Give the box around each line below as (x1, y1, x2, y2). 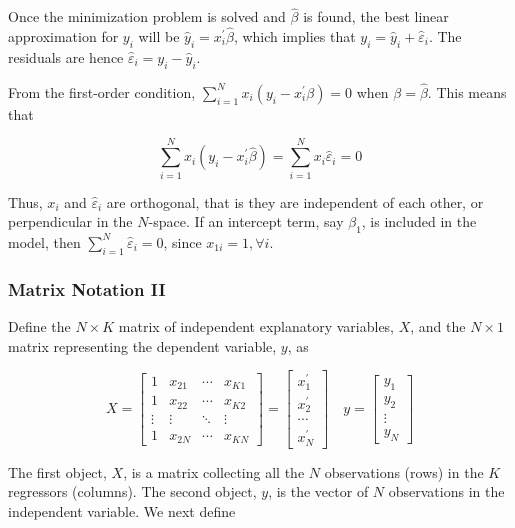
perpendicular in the (8, 211, 133, 232)
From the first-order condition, (8, 81, 196, 102)
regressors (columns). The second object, (8, 481, 257, 502)
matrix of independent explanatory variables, (118, 315, 395, 336)
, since (163, 231, 202, 252)
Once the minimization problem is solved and (8, 6, 286, 27)
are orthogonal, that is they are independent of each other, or (106, 191, 484, 212)
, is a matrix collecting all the (123, 461, 305, 482)
